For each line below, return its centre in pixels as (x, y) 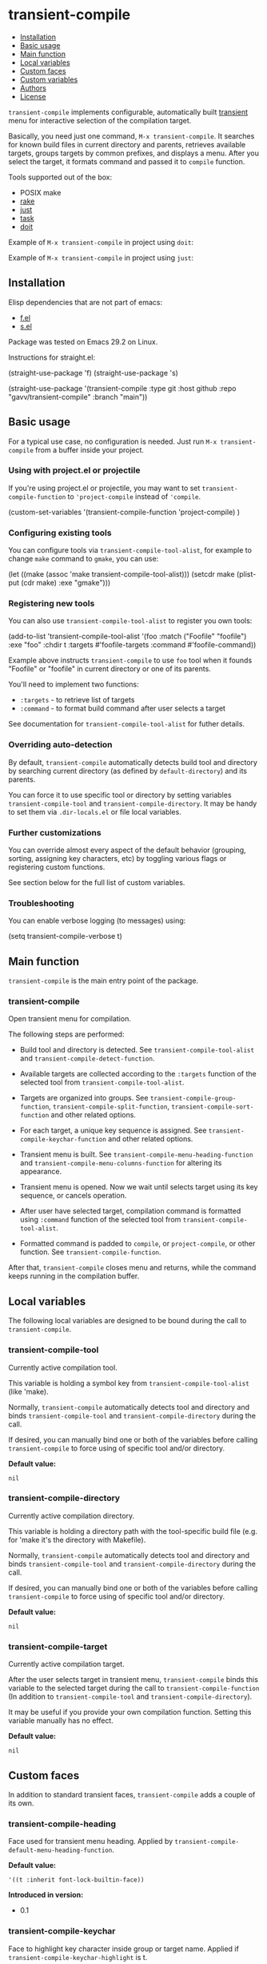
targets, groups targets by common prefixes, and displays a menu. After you (134, 153)
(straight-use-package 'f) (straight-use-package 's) (93, 372)
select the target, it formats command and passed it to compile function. (127, 161)
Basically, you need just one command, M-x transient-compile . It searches (132, 136)
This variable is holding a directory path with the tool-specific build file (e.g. (133, 1531)
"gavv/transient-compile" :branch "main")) (78, 396)
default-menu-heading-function (60, 1851)
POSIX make (40, 192)
